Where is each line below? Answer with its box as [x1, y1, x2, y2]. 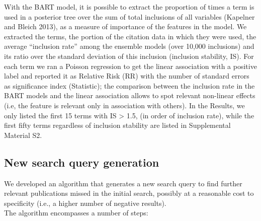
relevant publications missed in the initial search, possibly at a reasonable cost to [4, 188, 254, 198]
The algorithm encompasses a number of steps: [4, 207, 148, 218]
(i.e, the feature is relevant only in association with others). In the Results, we [4, 100, 245, 110]
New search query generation [4, 154, 159, 170]
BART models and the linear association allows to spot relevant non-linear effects [4, 90, 255, 101]
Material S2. [4, 129, 42, 140]
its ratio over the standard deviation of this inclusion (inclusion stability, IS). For [4, 50, 254, 61]
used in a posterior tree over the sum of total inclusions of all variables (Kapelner [4, 11, 255, 22]
